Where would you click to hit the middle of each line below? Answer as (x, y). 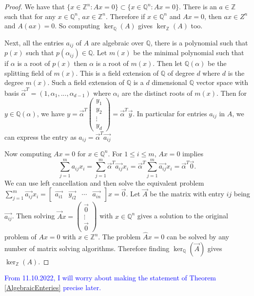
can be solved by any (198, 237)
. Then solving (33, 216)
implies (193, 153)
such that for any (30, 16)
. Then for (232, 93)
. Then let (167, 63)
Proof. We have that (35, 6)
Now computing (28, 153)
